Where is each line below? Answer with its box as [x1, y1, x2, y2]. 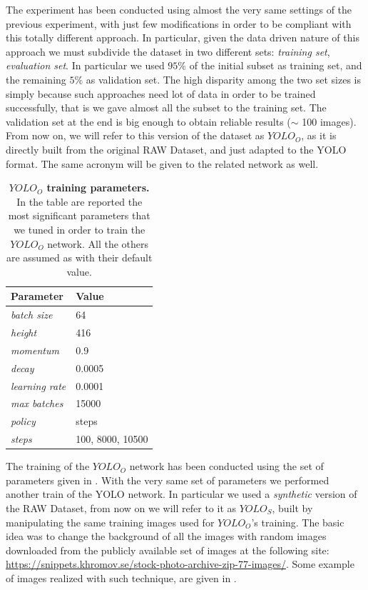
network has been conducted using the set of [129, 459, 324, 474]
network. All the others [47, 236, 149, 251]
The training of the [6, 459, 90, 474]
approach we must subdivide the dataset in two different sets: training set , [6, 44, 330, 59]
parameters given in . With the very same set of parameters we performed [6, 472, 329, 487]
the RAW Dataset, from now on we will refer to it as [6, 500, 237, 515]
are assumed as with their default [6, 250, 153, 265]
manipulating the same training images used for [6, 514, 215, 529]
